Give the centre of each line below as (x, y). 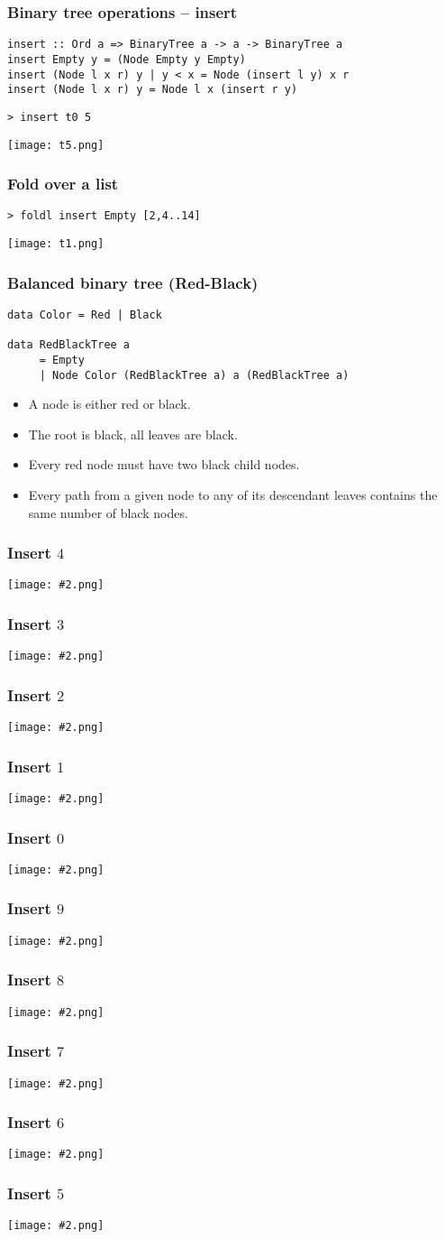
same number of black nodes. (108, 512)
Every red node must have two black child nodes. (164, 464)
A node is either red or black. (109, 404)
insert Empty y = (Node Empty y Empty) (127, 59)
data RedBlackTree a (69, 345)
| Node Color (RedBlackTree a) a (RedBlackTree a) (194, 375)
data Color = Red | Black (85, 314)
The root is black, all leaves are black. (133, 434)
